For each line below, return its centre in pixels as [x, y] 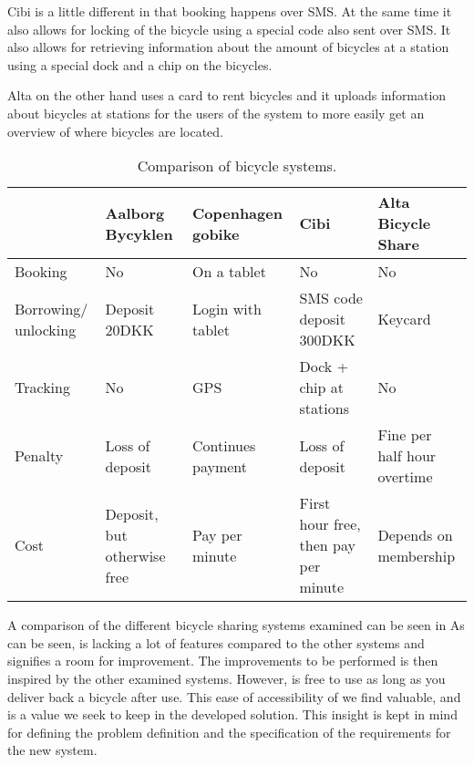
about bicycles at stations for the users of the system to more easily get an [216, 113]
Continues [224, 445]
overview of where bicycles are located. [115, 131]
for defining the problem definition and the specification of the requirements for [229, 732]
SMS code [331, 298]
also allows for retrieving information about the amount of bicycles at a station [228, 47]
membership [417, 555]
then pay [327, 545]
